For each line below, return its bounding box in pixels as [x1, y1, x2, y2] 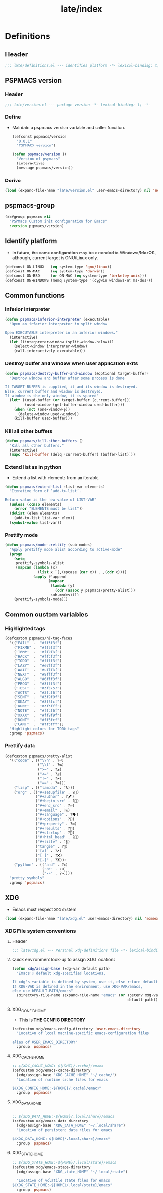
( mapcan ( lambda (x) [16, 565, 57, 570]
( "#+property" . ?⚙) [35, 821, 77, 826]
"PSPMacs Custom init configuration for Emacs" [9, 219, 108, 224]
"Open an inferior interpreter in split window [9, 322, 108, 326]
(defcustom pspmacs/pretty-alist [5, 753, 73, 759]
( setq [14, 556, 25, 561]
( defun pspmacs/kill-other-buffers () [5, 438, 83, 443]
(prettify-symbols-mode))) [14, 597, 68, 602]
